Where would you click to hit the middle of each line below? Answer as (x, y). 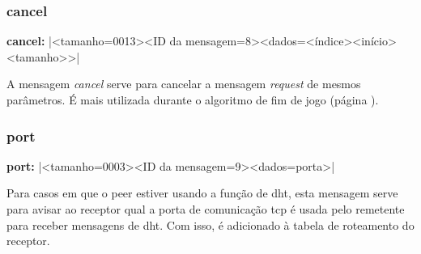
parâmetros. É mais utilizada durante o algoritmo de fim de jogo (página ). (193, 99)
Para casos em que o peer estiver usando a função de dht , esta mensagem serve (202, 193)
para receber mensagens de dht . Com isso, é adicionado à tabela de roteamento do (210, 224)
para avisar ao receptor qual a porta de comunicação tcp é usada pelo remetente (206, 209)
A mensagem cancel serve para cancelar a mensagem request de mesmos (184, 84)
